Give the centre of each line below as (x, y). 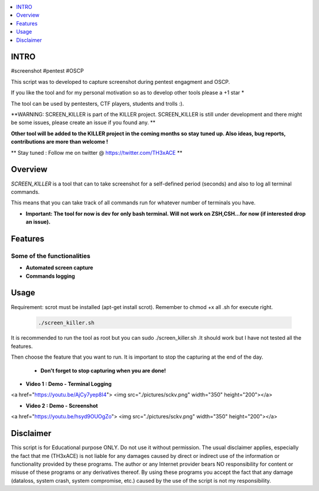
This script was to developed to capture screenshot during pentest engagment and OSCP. (121, 82)
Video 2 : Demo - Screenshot (62, 405)
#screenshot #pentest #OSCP (47, 71)
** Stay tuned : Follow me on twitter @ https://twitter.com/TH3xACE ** (97, 152)
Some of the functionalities (51, 256)
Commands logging (50, 276)
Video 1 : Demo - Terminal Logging (69, 384)
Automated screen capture (60, 268)
